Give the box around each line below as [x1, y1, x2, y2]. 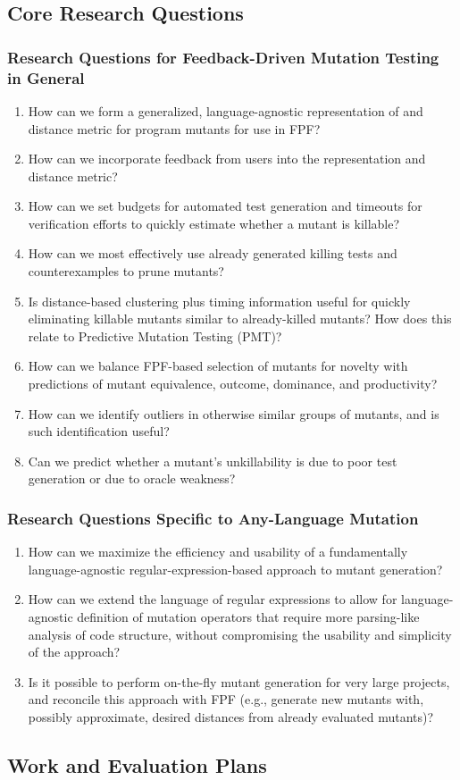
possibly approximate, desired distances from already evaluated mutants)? [28, 707, 434, 725]
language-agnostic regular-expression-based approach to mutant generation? [28, 559, 443, 578]
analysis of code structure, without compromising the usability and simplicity [28, 625, 452, 643]
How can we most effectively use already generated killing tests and [28, 244, 397, 263]
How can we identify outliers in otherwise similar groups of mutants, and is [28, 404, 439, 423]
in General [7, 66, 85, 88]
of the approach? [28, 642, 121, 661]
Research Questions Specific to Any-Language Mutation [7, 507, 419, 529]
